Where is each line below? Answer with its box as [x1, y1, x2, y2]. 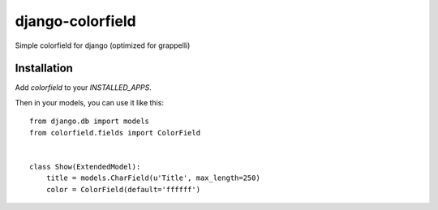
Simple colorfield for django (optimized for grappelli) [15, 41, 191, 50]
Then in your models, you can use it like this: [15, 97, 164, 107]
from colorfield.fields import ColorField [29, 128, 201, 137]
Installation [15, 62, 73, 75]
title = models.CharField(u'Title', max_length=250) [45, 174, 261, 182]
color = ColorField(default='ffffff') [45, 185, 201, 194]
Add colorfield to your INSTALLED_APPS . [15, 83, 152, 92]
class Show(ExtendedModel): [29, 162, 141, 171]
